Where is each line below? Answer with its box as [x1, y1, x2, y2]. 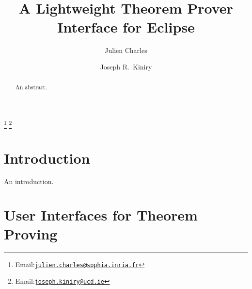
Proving [4, 224, 58, 244]
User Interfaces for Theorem [4, 205, 198, 225]
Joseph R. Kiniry [100, 61, 152, 71]
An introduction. [4, 176, 54, 187]
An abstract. [15, 83, 47, 91]
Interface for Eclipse [57, 17, 195, 37]
